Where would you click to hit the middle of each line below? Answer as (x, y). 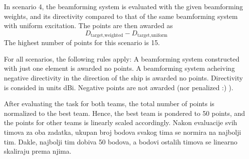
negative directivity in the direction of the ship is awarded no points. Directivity (124, 78)
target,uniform (152, 36)
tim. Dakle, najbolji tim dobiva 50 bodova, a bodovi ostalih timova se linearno (121, 141)
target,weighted (107, 36)
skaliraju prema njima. (38, 151)
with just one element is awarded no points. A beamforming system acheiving (119, 68)
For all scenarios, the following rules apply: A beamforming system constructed (122, 58)
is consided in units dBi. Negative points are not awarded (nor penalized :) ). (119, 87)
